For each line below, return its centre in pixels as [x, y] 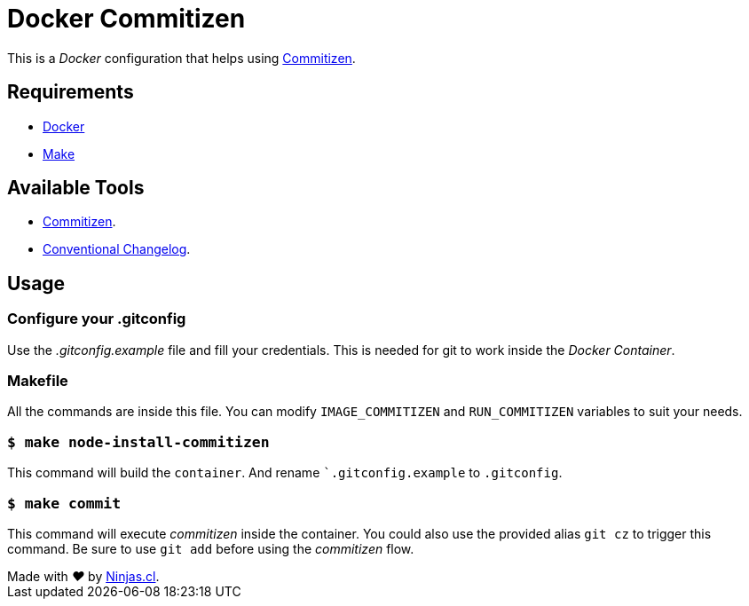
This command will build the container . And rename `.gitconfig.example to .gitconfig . [285, 473]
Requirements [71, 92]
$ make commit [64, 503]
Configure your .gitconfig [97, 319]
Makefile [38, 381]
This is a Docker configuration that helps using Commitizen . [181, 58]
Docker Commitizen [126, 19]
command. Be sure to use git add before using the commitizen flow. [211, 548]
